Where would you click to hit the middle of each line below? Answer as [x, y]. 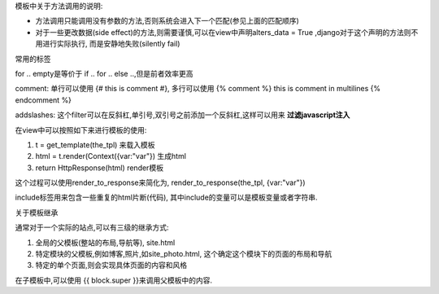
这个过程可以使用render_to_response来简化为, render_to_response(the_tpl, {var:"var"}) [160, 182]
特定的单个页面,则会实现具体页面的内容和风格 [111, 265]
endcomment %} [43, 100]
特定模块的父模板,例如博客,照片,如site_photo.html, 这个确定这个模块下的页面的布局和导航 [184, 254]
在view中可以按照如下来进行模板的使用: [81, 129]
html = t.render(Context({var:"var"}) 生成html [111, 156]
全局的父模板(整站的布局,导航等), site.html [105, 242]
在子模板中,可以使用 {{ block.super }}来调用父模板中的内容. [114, 280]
